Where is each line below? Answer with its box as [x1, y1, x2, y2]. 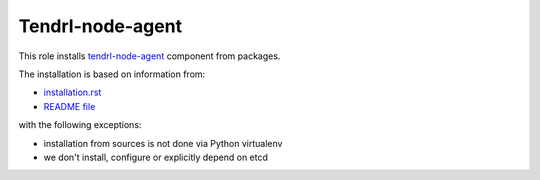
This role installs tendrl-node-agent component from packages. [18, 50, 281, 62]
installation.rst [43, 86, 102, 99]
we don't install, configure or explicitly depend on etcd [43, 151, 269, 163]
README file [43, 100, 96, 112]
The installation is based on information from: [18, 68, 206, 80]
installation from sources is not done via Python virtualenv [43, 137, 283, 149]
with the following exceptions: [18, 119, 142, 131]
